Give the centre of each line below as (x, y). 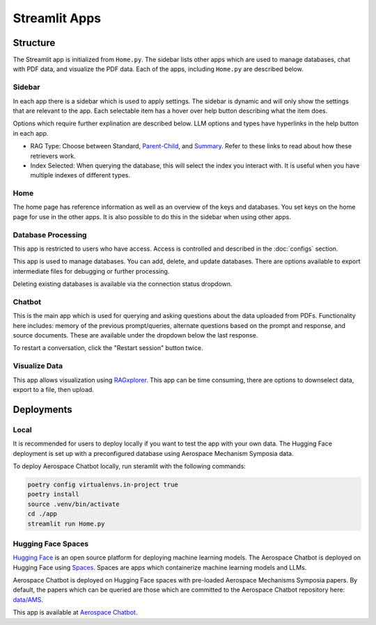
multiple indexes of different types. (80, 175)
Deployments (42, 410)
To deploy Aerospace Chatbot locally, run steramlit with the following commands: (130, 466)
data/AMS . (28, 599)
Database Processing (50, 235)
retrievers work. (53, 156)
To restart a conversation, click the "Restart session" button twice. (108, 348)
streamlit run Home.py (66, 523)
